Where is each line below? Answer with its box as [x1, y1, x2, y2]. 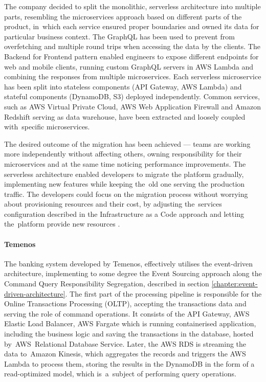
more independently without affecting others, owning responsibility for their [4, 148, 242, 159]
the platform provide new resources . [4, 218, 120, 229]
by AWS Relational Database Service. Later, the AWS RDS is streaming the [4, 338, 247, 349]
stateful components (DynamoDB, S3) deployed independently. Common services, [4, 91, 260, 102]
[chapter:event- [211, 278, 258, 289]
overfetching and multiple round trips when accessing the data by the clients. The [4, 41, 260, 52]
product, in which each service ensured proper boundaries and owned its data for [4, 21, 259, 32]
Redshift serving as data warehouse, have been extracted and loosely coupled [4, 111, 246, 122]
